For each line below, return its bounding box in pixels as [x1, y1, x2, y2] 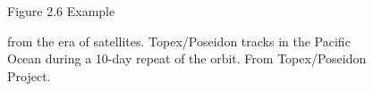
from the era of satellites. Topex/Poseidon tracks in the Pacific [7, 31, 351, 50]
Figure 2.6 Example [7, 2, 115, 20]
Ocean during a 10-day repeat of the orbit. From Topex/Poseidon [7, 49, 367, 68]
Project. [7, 66, 51, 85]
